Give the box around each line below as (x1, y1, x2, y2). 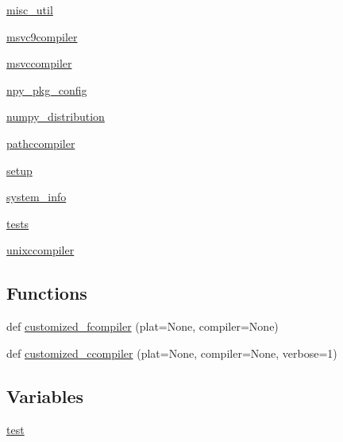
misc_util (6, 2, 53, 17)
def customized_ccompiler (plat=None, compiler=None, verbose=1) (6, 344, 337, 361)
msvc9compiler (6, 28, 78, 45)
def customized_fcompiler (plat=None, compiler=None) (6, 318, 279, 335)
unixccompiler (6, 242, 75, 258)
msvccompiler (6, 55, 72, 72)
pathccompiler (6, 134, 75, 151)
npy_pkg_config (6, 81, 87, 98)
